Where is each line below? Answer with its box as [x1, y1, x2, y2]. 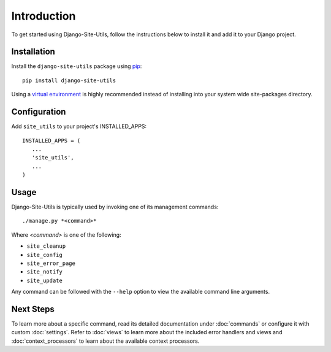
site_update [26, 277, 63, 284]
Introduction [11, 9, 76, 23]
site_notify [26, 269, 63, 275]
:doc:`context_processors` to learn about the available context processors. [11, 337, 200, 345]
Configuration [11, 107, 66, 117]
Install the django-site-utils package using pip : [11, 63, 142, 70]
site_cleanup [26, 243, 66, 250]
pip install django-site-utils [22, 77, 116, 84]
